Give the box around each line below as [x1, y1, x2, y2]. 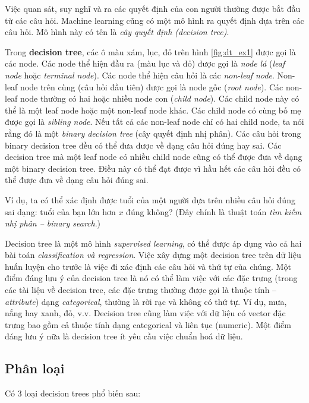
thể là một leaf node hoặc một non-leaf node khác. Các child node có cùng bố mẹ [5, 103, 301, 116]
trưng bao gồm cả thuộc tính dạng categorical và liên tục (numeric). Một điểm [5, 318, 291, 330]
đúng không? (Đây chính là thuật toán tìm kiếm [126, 205, 302, 218]
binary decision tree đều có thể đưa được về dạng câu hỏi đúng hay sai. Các [5, 138, 282, 151]
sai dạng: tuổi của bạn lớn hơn [5, 205, 116, 218]
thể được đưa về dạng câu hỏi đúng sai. [5, 174, 149, 186]
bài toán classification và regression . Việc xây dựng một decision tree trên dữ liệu [5, 248, 301, 261]
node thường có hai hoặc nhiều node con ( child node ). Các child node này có [20, 92, 299, 105]
